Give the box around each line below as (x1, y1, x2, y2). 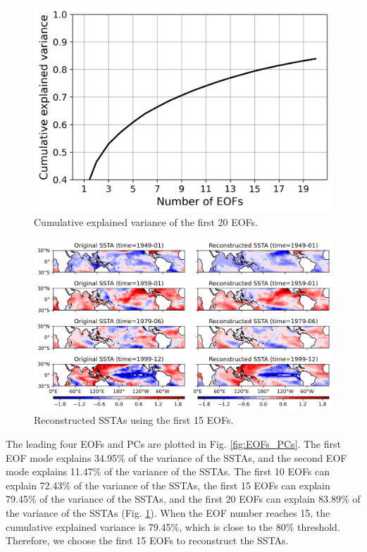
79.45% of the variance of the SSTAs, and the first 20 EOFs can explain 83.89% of (6, 491, 361, 506)
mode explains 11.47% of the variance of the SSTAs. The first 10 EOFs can (6, 464, 330, 479)
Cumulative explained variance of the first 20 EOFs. (34, 215, 258, 230)
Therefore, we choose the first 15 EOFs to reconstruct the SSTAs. (6, 533, 289, 548)
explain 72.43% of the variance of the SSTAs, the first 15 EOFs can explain (6, 477, 330, 492)
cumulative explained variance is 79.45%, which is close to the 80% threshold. (6, 519, 340, 534)
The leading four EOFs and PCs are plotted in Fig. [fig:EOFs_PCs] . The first (6, 436, 341, 451)
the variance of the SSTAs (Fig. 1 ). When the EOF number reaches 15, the (6, 505, 330, 520)
